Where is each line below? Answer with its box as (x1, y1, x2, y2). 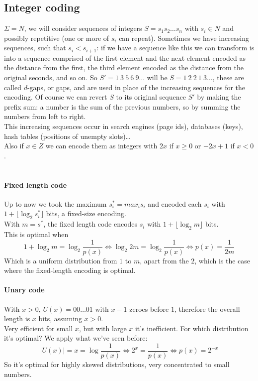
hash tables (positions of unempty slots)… (4, 130, 131, 141)
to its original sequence (116, 92, 186, 102)
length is (4, 313, 30, 324)
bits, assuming (38, 313, 82, 324)
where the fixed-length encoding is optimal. (4, 265, 136, 275)
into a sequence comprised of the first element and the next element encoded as (4, 52, 246, 63)
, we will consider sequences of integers (24, 23, 142, 33)
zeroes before (129, 303, 169, 314)
